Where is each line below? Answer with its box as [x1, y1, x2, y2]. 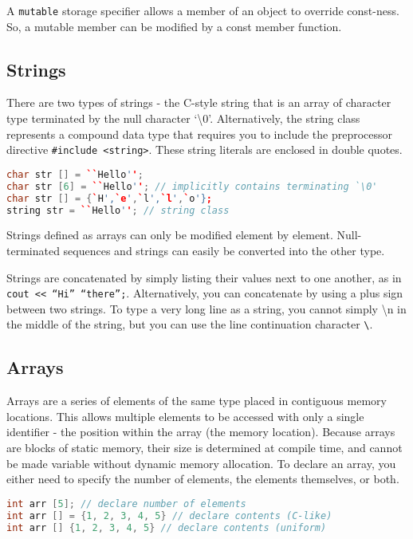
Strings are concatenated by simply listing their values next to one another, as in [6, 269, 402, 285]
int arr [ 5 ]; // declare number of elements [6, 498, 246, 509]
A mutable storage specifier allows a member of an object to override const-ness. [6, 2, 399, 18]
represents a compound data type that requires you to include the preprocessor [6, 125, 393, 142]
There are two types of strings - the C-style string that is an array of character [6, 94, 391, 111]
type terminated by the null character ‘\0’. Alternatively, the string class [6, 110, 360, 127]
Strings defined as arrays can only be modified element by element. [6, 226, 333, 243]
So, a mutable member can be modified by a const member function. [6, 18, 342, 34]
